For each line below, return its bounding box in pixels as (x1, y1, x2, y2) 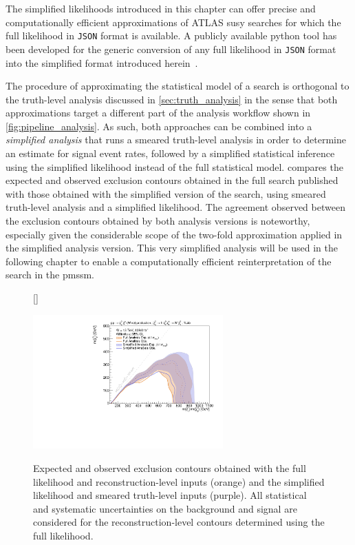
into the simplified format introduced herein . (6, 55, 198, 70)
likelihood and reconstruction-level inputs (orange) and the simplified (33, 474, 325, 489)
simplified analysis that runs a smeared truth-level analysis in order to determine (6, 132, 346, 147)
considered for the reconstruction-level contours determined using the (33, 515, 325, 529)
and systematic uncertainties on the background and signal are (33, 501, 297, 515)
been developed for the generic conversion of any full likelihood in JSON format (6, 41, 336, 56)
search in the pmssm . (6, 267, 94, 282)
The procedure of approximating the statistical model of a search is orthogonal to (6, 79, 349, 93)
